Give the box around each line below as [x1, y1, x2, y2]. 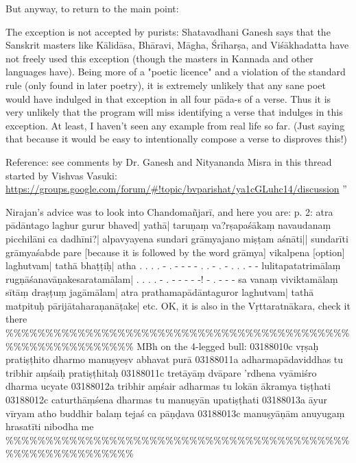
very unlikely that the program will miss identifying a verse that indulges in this [5, 105, 343, 119]
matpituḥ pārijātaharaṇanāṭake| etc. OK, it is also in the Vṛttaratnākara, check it [5, 298, 351, 312]
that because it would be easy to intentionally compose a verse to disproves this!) [5, 132, 347, 146]
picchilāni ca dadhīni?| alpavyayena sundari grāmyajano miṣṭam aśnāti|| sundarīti [5, 231, 348, 245]
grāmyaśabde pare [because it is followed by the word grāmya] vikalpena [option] [5, 245, 345, 259]
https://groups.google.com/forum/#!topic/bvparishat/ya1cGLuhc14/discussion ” [5, 182, 347, 196]
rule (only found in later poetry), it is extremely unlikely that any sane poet [5, 77, 327, 92]
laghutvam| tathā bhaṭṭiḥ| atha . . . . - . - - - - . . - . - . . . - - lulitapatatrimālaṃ [5, 258, 341, 273]
